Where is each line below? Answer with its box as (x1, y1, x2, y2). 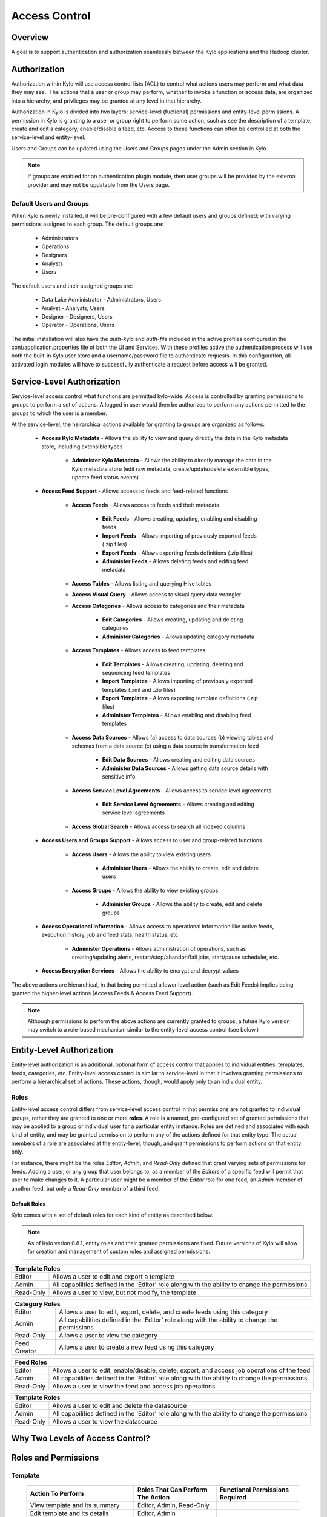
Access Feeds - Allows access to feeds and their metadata (71, 501, 220, 508)
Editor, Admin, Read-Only (137, 1501, 210, 1510)
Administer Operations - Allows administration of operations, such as (71, 945, 246, 952)
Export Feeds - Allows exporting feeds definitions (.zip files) (102, 549, 253, 556)
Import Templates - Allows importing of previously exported (102, 677, 253, 685)
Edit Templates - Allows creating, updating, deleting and (102, 660, 243, 667)
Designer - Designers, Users (41, 313, 113, 320)
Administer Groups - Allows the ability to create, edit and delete (102, 900, 263, 908)
